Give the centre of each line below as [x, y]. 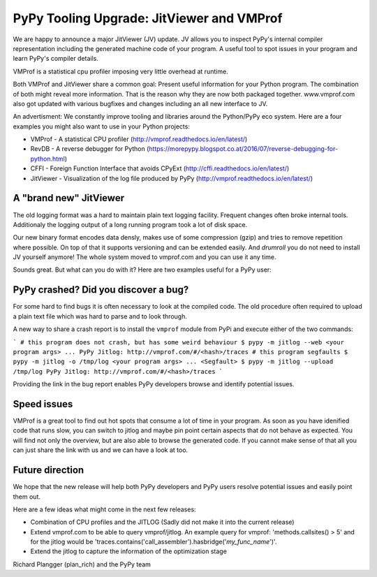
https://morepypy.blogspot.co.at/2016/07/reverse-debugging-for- [244, 149]
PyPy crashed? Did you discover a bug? [101, 290]
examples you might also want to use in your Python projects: [101, 126]
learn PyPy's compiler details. [56, 59]
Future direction [49, 470]
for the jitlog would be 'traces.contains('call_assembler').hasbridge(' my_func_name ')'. [154, 542]
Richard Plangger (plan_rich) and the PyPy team [82, 564]
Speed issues [43, 404]
